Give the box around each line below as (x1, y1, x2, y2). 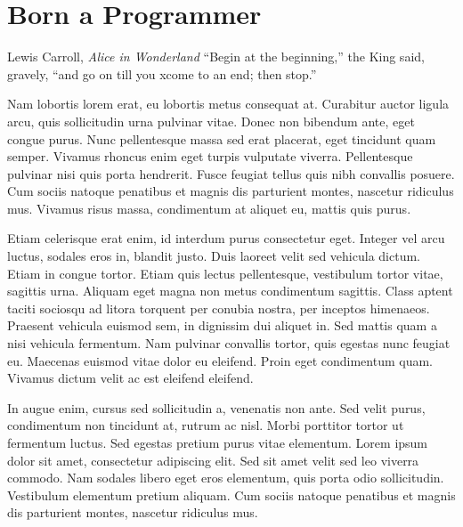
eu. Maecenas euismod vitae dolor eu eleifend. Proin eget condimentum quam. (7, 351, 433, 369)
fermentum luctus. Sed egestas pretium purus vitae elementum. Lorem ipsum (7, 434, 428, 451)
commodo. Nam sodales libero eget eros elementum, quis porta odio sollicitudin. (7, 468, 444, 487)
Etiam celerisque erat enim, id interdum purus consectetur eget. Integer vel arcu (7, 229, 445, 247)
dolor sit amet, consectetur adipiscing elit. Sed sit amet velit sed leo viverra (7, 450, 419, 469)
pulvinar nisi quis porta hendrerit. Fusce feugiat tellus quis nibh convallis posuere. (7, 164, 455, 182)
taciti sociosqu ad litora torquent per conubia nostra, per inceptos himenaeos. (7, 298, 430, 317)
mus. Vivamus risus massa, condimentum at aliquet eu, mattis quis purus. (7, 199, 411, 217)
